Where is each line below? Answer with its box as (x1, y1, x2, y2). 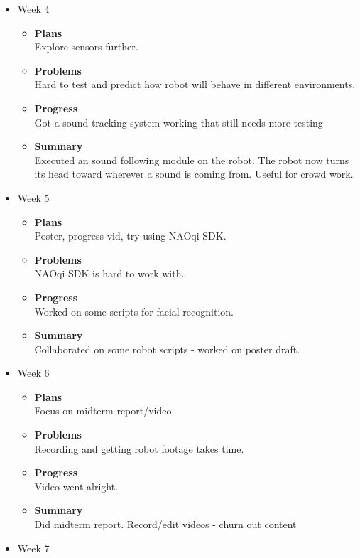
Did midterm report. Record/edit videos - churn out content (34, 517, 297, 532)
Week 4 (17, 1, 50, 16)
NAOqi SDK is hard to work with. (34, 266, 185, 281)
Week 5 (17, 190, 50, 205)
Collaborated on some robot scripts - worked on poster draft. (34, 341, 300, 356)
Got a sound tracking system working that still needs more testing (34, 114, 323, 129)
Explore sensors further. (34, 39, 138, 54)
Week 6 (17, 365, 50, 380)
